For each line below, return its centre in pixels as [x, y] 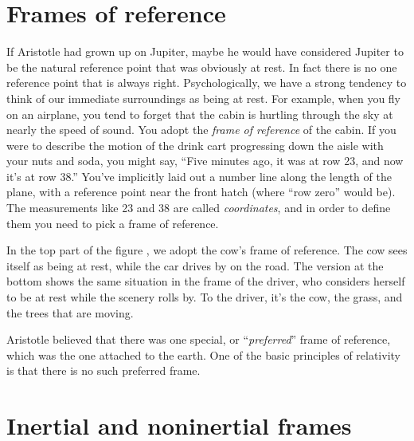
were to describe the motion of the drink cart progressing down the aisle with [195, 145]
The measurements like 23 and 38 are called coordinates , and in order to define [199, 208]
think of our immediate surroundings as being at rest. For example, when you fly [204, 98]
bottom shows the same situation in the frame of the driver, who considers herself [206, 281]
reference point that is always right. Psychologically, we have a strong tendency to [207, 83]
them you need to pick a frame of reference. [113, 223]
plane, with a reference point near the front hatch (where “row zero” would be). [201, 192]
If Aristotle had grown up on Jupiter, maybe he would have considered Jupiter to [205, 51]
